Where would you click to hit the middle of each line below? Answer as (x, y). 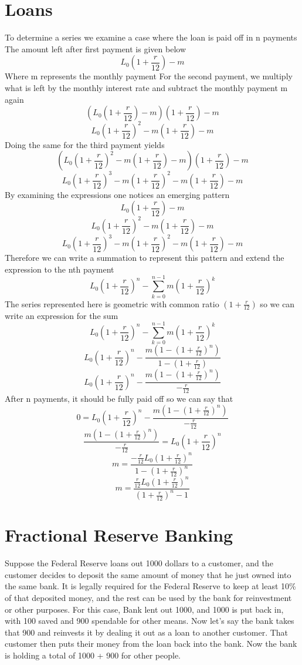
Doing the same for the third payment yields (85, 144)
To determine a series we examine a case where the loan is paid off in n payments (151, 37)
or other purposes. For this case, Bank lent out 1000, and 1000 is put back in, (144, 609)
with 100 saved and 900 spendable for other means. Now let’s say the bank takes (150, 621)
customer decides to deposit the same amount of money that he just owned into (148, 574)
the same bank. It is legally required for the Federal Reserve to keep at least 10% (150, 586)
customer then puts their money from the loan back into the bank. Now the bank (151, 644)
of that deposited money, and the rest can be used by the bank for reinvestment (148, 598)
